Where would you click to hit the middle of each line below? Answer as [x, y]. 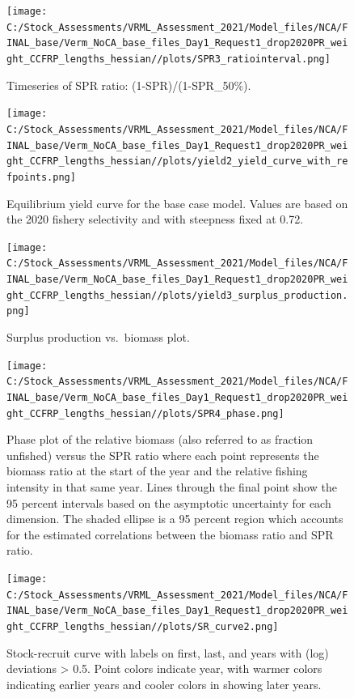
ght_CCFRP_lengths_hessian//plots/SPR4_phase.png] [145, 413]
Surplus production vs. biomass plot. [98, 336]
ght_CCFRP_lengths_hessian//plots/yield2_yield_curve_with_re [177, 162]
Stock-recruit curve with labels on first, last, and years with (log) [168, 652]
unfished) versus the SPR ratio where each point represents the [163, 455]
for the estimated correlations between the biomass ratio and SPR [170, 534]
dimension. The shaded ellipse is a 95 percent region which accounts [175, 519]
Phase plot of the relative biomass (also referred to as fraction [160, 439]
